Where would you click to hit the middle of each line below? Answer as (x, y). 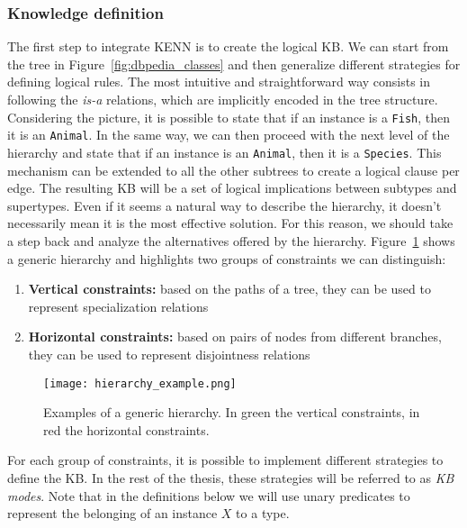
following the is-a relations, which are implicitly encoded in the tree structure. (223, 99)
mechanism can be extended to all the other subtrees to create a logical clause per (233, 170)
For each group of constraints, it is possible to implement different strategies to (225, 460)
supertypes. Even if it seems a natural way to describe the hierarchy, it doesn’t (225, 205)
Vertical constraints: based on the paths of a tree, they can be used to (229, 289)
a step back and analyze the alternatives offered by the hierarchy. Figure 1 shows (231, 240)
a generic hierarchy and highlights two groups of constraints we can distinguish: (227, 258)
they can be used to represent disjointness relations (169, 354)
